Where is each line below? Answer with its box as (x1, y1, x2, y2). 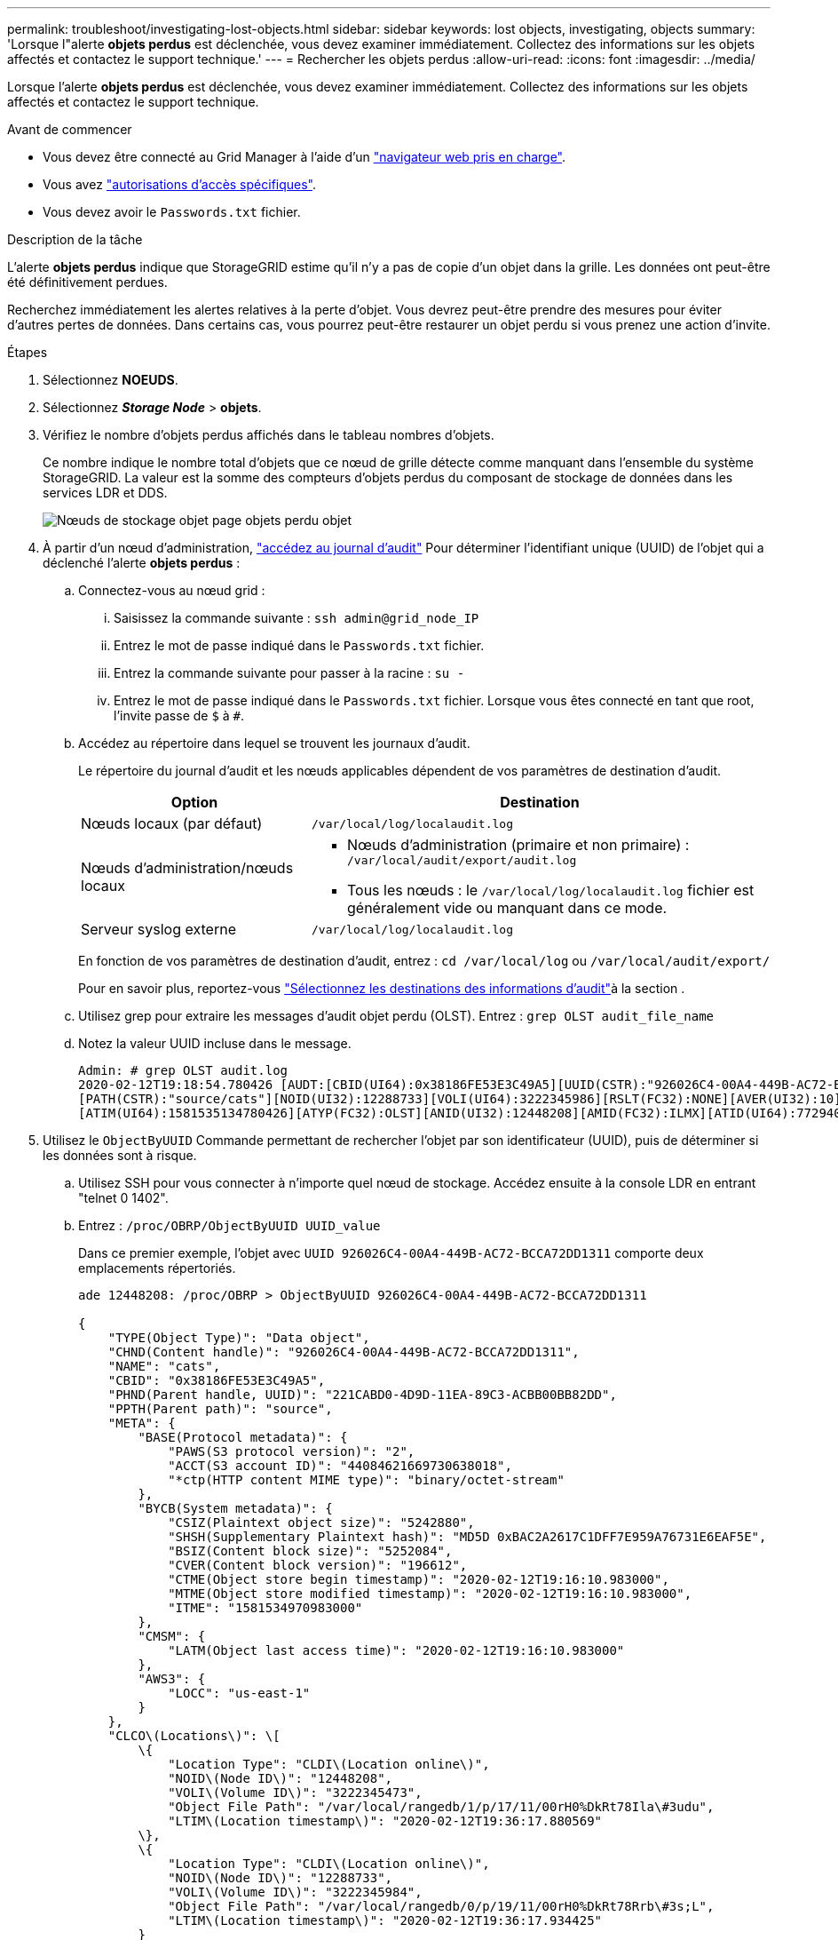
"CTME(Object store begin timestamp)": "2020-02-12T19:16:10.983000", (168, 1572, 669, 1586)
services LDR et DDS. (43, 485, 168, 500)
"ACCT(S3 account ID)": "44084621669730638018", (168, 1459, 512, 1473)
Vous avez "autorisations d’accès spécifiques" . (43, 177, 317, 192)
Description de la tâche (7, 232, 143, 247)
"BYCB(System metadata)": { (138, 1501, 333, 1515)
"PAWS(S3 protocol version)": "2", (168, 1444, 415, 1459)
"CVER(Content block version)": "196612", (168, 1558, 468, 1572)
